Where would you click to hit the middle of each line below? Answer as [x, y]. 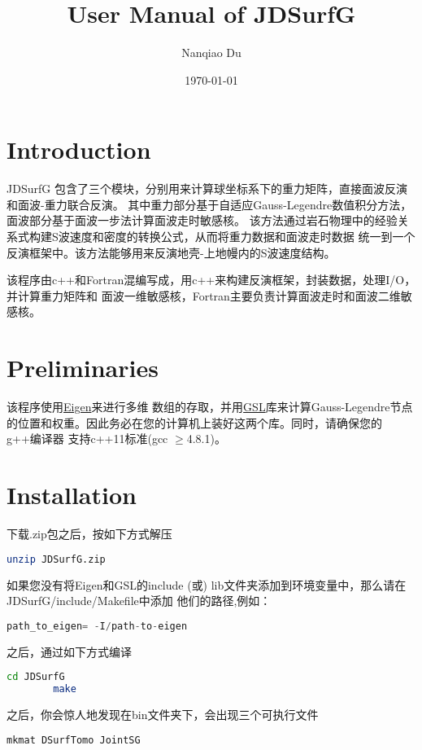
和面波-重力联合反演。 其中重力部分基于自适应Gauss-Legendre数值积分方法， [209, 204]
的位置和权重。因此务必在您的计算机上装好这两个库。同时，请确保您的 [194, 422]
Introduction [79, 149]
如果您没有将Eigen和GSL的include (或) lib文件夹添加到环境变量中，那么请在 [207, 584]
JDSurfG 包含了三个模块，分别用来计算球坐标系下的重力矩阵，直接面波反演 [207, 189]
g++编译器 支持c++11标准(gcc [87, 439]
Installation [72, 495]
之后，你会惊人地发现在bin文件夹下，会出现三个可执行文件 [163, 714]
